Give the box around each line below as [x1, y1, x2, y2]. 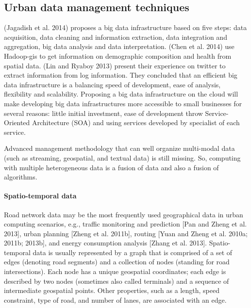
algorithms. [4, 172, 37, 182]
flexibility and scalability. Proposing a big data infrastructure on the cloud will [4, 89, 238, 99]
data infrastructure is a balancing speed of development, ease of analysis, [4, 79, 221, 89]
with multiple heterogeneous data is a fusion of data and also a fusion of [4, 162, 219, 172]
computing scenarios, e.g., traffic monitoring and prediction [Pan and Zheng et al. [4, 219, 247, 229]
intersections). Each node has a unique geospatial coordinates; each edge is [4, 266, 226, 276]
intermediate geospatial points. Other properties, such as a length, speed [4, 285, 219, 295]
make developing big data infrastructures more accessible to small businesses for [4, 98, 242, 108]
